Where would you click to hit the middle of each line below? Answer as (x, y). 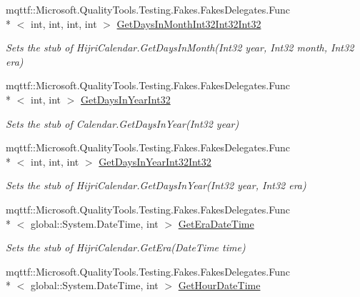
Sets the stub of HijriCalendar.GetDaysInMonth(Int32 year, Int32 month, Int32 (180, 47)
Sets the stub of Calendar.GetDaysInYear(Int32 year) (122, 123)
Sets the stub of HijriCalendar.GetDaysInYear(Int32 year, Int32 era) (156, 185)
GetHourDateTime (219, 285)
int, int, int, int (64, 23)
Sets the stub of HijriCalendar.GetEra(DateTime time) (126, 247)
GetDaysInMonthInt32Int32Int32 (189, 23)
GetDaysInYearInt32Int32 (155, 161)
